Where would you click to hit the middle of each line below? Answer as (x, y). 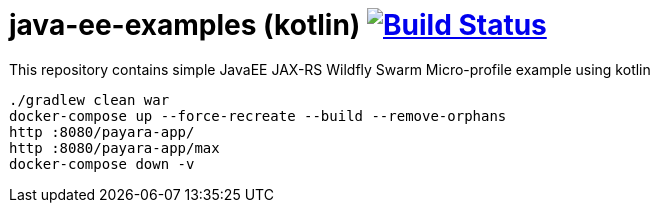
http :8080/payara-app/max (114, 147)
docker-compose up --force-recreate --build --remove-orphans (258, 115)
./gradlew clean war (89, 99)
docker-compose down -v (102, 163)
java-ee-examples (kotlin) (185, 25)
